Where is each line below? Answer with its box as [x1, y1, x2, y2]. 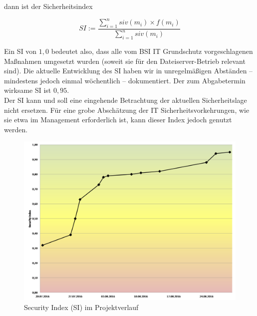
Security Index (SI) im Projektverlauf [24, 302, 139, 312]
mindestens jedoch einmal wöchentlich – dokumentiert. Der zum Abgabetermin [4, 75, 246, 85]
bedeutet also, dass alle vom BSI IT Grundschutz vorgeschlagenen [51, 46, 253, 56]
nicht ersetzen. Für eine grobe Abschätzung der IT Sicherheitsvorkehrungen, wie [4, 104, 250, 115]
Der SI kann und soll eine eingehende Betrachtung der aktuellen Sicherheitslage [4, 95, 247, 105]
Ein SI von [4, 46, 37, 56]
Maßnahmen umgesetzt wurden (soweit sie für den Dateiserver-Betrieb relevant [4, 55, 246, 66]
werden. [4, 124, 28, 134]
